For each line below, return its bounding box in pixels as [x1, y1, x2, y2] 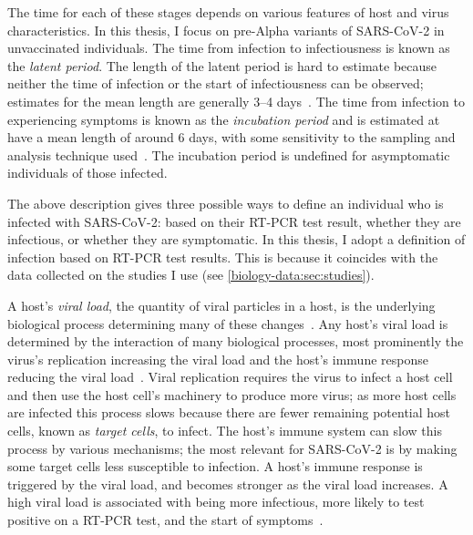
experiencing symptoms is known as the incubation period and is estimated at [7, 109, 440, 129]
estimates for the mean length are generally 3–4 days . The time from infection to [7, 91, 466, 110]
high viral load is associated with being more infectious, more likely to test [7, 492, 425, 511]
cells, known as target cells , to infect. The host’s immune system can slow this [7, 421, 442, 440]
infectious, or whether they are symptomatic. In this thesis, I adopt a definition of [7, 230, 466, 249]
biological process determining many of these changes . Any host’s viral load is [7, 314, 448, 333]
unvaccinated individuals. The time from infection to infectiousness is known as [7, 38, 450, 57]
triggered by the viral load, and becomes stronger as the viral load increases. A [7, 474, 448, 493]
